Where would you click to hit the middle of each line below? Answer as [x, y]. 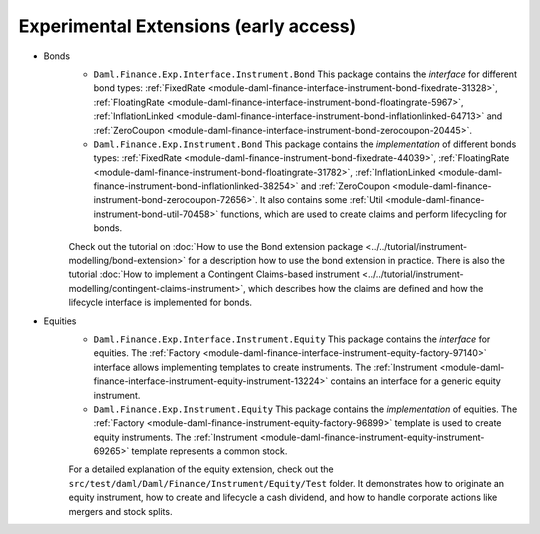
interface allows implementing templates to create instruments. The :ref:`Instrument [265, 367]
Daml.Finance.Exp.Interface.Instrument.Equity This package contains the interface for [292, 339]
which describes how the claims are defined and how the [366, 288]
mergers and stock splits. [120, 511]
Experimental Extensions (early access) [187, 26]
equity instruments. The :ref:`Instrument [175, 437]
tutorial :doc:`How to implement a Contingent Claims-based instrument [214, 274]
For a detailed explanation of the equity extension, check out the [201, 469]
